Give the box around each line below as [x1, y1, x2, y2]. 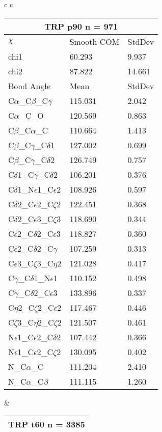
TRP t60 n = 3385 [8, 418, 85, 430]
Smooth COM [69, 35, 120, 47]
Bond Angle [8, 79, 50, 92]
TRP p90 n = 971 [44, 20, 118, 32]
